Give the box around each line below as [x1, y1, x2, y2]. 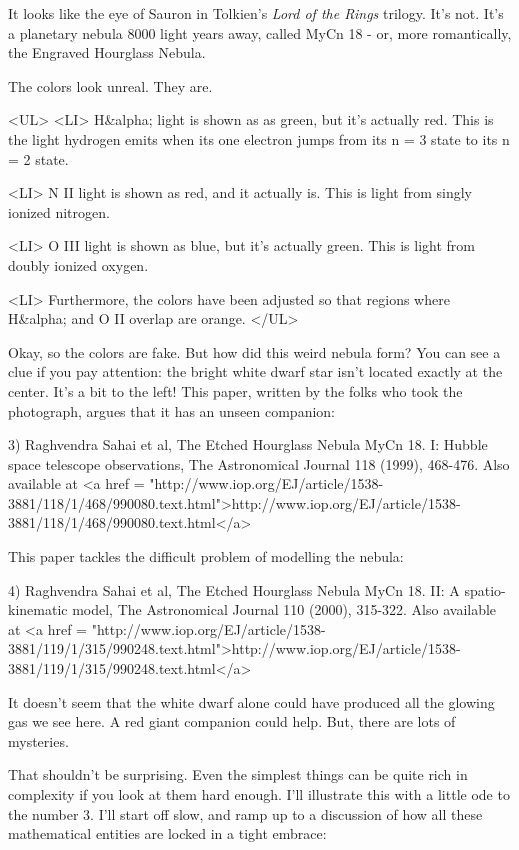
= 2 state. [8, 148, 69, 169]
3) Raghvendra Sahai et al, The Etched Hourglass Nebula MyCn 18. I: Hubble [8, 434, 488, 455]
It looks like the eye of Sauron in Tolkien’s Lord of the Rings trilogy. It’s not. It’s [8, 3, 504, 23]
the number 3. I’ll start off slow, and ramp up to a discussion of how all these [8, 803, 483, 824]
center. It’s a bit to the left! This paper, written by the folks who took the [8, 380, 463, 401]
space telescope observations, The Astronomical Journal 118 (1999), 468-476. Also [8, 453, 510, 474]
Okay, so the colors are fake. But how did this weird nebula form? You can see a [8, 341, 501, 362]
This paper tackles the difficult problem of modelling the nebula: [8, 546, 404, 567]
